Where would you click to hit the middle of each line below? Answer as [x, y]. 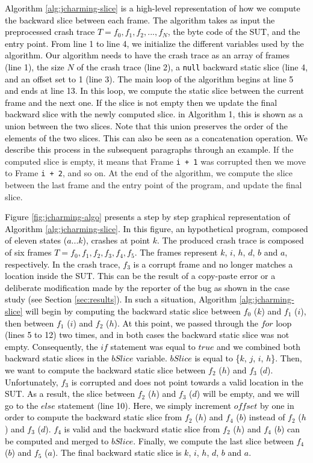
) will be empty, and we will [248, 394]
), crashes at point [116, 240]
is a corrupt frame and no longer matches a [213, 264]
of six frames [28, 252]
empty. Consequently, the [51, 346]
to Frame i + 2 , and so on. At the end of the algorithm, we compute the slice [149, 173]
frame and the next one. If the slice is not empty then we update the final [141, 102]
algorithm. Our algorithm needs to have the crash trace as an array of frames [147, 55]
